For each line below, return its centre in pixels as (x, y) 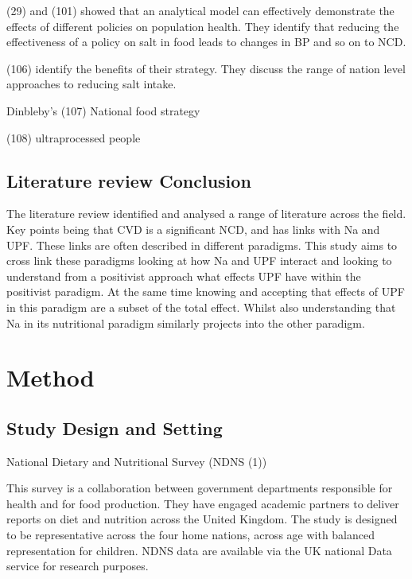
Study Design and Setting (115, 427)
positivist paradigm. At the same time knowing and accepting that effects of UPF (206, 291)
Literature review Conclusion (129, 180)
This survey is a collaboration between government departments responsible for (200, 488)
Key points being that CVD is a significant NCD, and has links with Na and (193, 229)
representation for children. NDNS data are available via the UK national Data (199, 550)
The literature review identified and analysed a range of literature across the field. (206, 214)
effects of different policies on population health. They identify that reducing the (203, 26)
